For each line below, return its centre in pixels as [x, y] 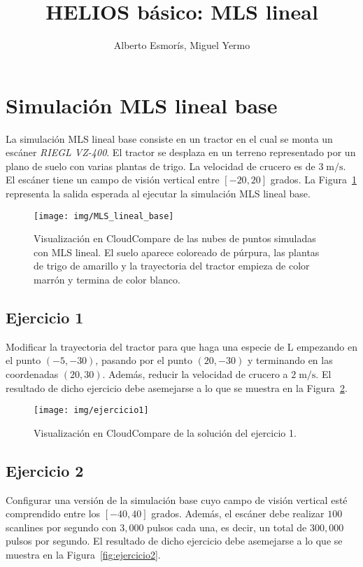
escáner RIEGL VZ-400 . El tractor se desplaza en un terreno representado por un [181, 152]
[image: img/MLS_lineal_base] [104, 216]
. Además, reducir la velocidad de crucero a [195, 374]
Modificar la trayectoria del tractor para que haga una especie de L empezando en [181, 346]
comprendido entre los [53, 513]
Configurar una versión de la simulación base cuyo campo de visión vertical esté [177, 499]
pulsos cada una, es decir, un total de [227, 527]
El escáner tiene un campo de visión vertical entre [113, 180]
